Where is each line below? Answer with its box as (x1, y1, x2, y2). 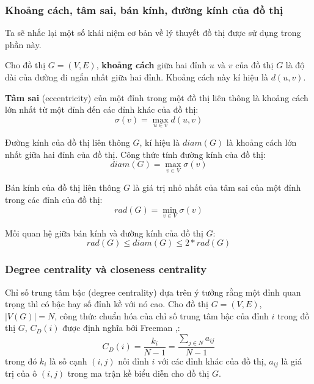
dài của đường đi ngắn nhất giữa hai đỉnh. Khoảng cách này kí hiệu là (5, 71, 268, 83)
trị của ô (5, 367, 37, 380)
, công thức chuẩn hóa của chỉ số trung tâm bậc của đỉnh (54, 309, 269, 322)
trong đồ (277, 309, 310, 322)
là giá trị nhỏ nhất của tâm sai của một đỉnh (133, 181, 301, 194)
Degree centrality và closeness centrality (5, 261, 207, 277)
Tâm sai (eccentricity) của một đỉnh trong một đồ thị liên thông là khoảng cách (5, 91, 309, 104)
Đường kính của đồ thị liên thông (5, 136, 130, 148)
